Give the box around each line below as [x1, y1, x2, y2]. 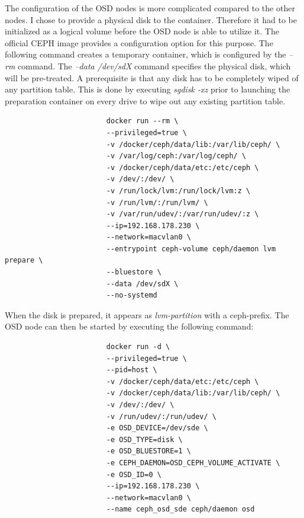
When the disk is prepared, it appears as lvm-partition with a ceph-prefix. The [5, 308, 289, 321]
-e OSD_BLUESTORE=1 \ [106, 447, 191, 456]
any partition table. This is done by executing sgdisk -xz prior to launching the [5, 83, 290, 95]
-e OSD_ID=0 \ [106, 470, 161, 479]
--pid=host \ [106, 366, 157, 375]
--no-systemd [106, 291, 157, 300]
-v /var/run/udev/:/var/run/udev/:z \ [106, 210, 259, 219]
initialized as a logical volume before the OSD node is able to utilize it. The [5, 25, 279, 37]
